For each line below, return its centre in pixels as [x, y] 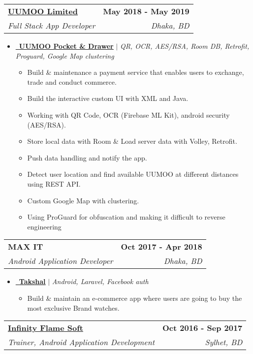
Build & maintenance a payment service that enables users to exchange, [136, 72]
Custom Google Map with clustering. [83, 200]
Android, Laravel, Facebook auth [100, 281]
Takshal [32, 281]
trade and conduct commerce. [72, 81]
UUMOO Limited [43, 11]
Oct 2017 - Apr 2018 [161, 247]
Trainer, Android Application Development [81, 342]
